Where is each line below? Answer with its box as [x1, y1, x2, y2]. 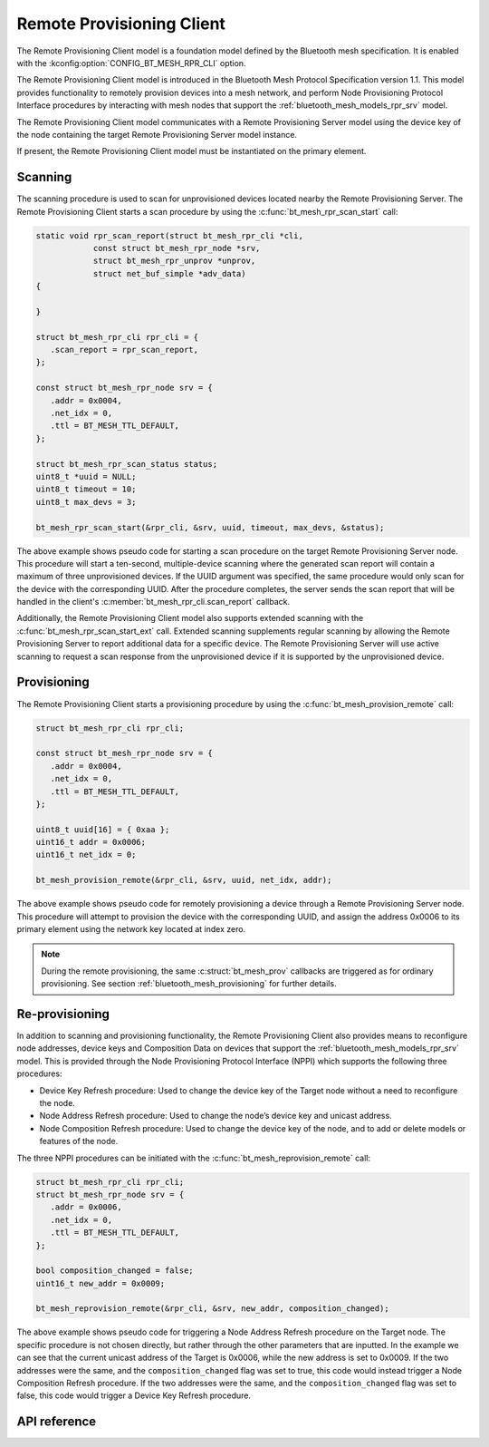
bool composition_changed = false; [35, 1266, 194, 1276]
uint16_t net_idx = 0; [35, 850, 137, 860]
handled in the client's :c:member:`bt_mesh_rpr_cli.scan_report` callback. [16, 597, 290, 607]
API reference [16, 1414, 97, 1430]
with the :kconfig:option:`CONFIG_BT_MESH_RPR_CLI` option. [16, 57, 246, 68]
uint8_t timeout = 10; [35, 484, 137, 494]
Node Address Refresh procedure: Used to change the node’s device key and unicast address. [39, 1111, 393, 1122]
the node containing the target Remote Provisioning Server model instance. [16, 129, 298, 140]
